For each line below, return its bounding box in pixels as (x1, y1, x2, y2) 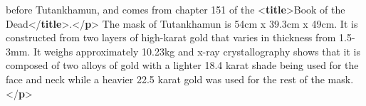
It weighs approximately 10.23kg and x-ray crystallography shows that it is (33, 43, 360, 58)
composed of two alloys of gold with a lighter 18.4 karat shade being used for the (6, 58, 359, 73)
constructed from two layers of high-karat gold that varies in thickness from (6, 30, 336, 45)
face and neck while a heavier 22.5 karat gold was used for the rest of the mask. (6, 71, 354, 86)
